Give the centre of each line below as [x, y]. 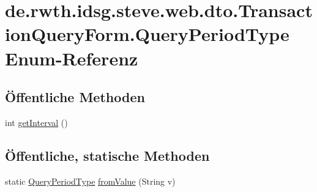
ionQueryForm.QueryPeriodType [147, 34]
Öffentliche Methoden [75, 97]
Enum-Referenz [72, 58]
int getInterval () [36, 122]
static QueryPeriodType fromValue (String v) [90, 181]
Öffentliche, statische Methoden [107, 155]
